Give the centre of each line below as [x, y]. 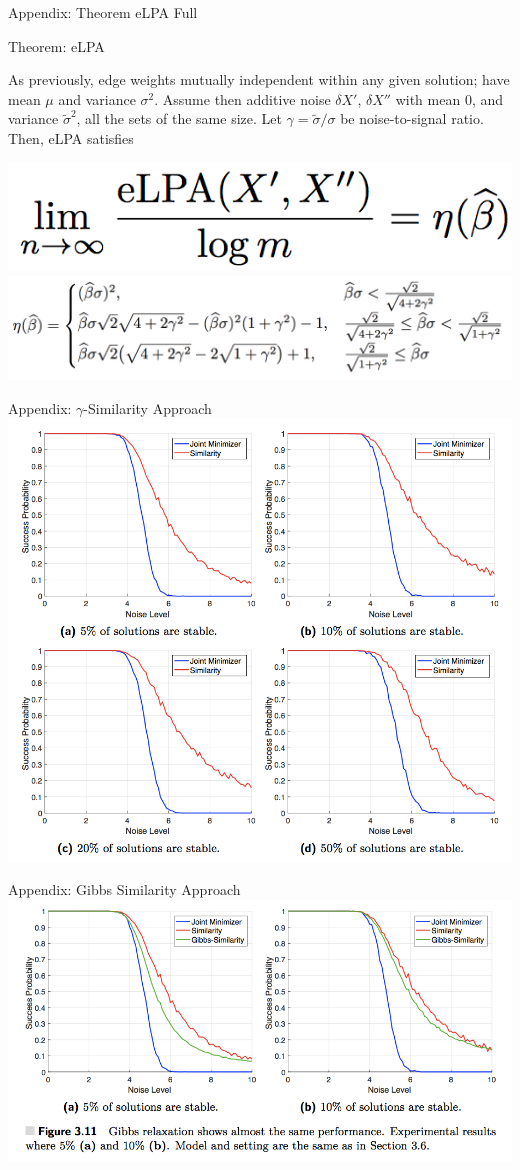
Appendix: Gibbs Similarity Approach [124, 889]
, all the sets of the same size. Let [179, 118]
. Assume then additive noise [242, 98]
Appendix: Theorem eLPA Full [103, 12]
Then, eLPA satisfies [71, 137]
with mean [428, 98]
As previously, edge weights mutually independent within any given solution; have [259, 79]
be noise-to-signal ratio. [412, 118]
